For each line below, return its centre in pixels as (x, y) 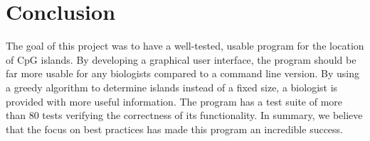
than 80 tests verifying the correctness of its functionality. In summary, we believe (184, 115)
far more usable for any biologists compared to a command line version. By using (183, 73)
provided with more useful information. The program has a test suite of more (174, 101)
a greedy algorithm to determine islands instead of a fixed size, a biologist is (172, 87)
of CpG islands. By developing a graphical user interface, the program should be (181, 59)
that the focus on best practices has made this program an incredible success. (175, 129)
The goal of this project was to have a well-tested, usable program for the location (185, 46)
